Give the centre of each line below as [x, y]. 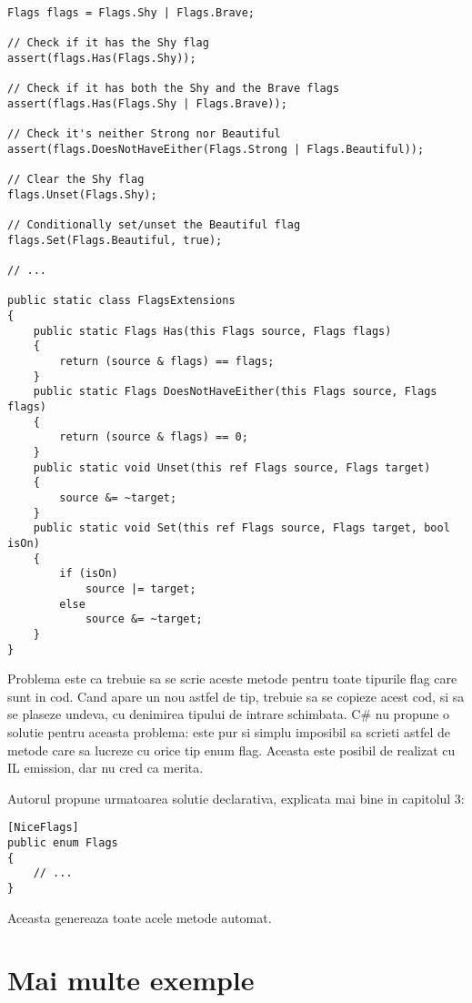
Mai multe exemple [131, 980]
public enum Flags [63, 843]
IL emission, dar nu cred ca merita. [105, 768]
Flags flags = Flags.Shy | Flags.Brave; [131, 13]
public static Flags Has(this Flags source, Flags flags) [212, 331]
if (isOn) [89, 574]
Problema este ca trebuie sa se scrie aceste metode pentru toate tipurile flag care [232, 679]
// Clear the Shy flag [76, 180]
